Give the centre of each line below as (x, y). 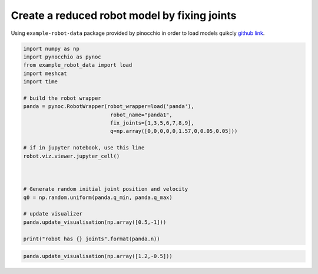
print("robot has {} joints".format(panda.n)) (92, 239)
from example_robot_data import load (78, 65)
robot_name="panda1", (141, 115)
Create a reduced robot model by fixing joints (124, 15)
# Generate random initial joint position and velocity (106, 189)
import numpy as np (51, 48)
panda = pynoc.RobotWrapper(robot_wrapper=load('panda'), (109, 107)
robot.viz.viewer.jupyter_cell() (72, 156)
